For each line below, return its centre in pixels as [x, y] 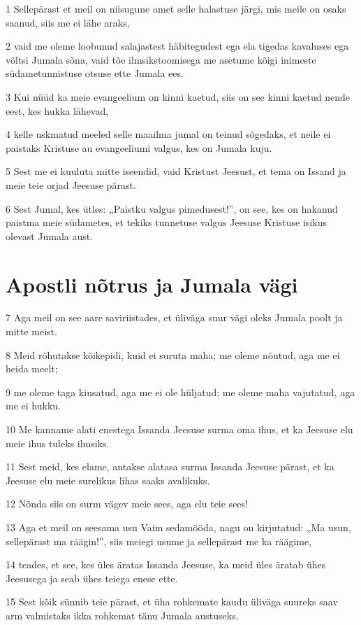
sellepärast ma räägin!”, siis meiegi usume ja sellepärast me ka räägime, [159, 541]
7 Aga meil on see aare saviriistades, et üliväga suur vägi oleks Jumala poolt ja [174, 317]
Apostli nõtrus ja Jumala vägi [152, 284]
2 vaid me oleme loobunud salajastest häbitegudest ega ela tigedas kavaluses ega [177, 46]
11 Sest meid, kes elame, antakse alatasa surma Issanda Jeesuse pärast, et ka [170, 466]
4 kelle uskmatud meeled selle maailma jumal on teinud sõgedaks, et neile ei [168, 134]
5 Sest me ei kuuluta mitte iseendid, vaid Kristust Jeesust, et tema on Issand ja [176, 171]
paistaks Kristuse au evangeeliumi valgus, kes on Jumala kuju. [139, 147]
